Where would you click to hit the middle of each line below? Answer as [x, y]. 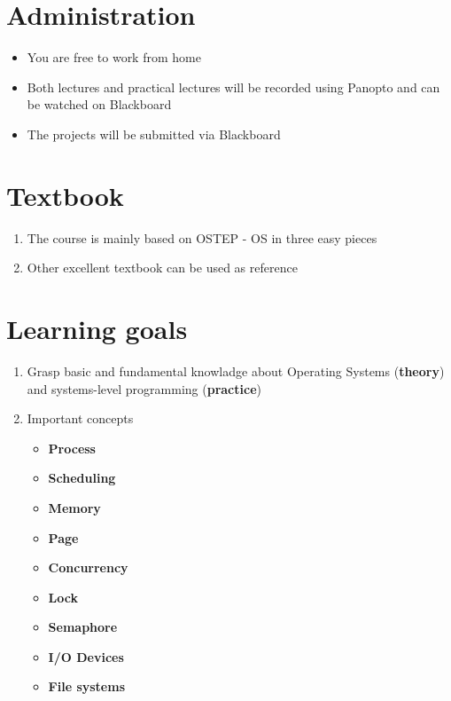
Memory [74, 507]
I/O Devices [86, 656]
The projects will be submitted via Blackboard [154, 134]
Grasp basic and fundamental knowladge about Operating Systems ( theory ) [236, 370]
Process [72, 448]
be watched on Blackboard [99, 104]
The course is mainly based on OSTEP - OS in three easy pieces [202, 237]
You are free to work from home [114, 57]
